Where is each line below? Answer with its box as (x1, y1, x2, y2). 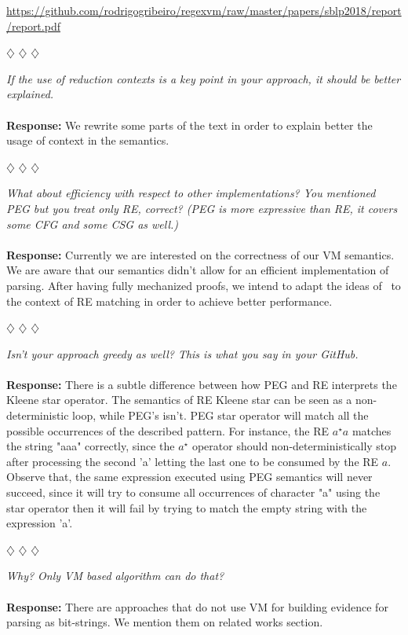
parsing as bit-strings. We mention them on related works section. (6, 614, 323, 630)
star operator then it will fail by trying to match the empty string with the (6, 499, 367, 516)
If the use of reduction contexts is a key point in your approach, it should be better (6, 70, 401, 86)
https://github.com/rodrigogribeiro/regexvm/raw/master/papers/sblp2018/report (6, 2, 402, 18)
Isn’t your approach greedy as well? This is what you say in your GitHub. (6, 345, 359, 362)
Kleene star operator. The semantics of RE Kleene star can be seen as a (6, 391, 352, 408)
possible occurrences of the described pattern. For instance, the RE (6, 422, 330, 439)
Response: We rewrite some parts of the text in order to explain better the (6, 116, 373, 133)
